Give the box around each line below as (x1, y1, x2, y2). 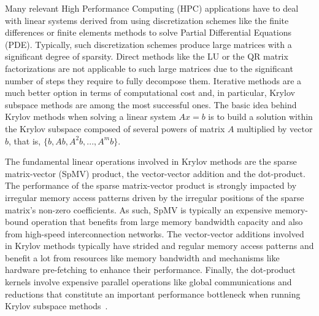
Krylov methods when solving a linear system (5, 110, 176, 123)
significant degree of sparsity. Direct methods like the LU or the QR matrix (5, 50, 288, 63)
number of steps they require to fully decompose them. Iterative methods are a (5, 74, 302, 87)
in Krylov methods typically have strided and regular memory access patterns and (5, 239, 314, 252)
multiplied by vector (237, 122, 313, 135)
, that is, (9, 134, 41, 147)
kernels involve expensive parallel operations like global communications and (5, 275, 292, 288)
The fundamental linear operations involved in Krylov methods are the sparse (5, 155, 297, 168)
